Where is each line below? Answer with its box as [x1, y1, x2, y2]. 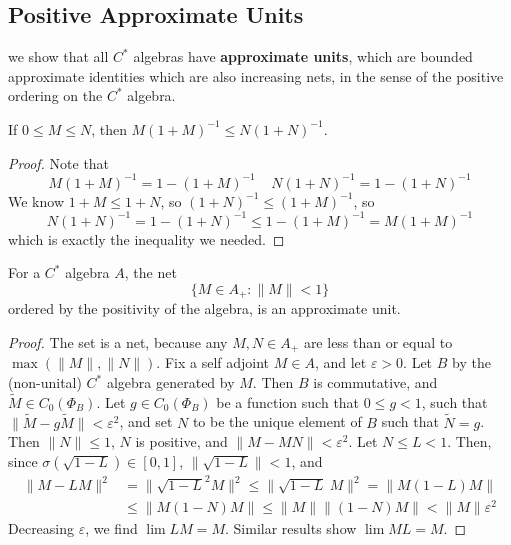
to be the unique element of [192, 411, 362, 432]
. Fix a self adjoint [156, 352, 270, 373]
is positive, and [135, 431, 228, 452]
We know [8, 190, 64, 211]
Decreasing [8, 518, 75, 539]
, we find [85, 518, 138, 539]
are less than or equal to [303, 332, 453, 352]
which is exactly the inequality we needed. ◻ [8, 228, 285, 249]
